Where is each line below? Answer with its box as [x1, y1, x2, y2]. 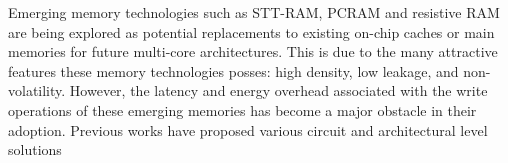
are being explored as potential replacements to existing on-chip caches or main [8, 21, 495, 42]
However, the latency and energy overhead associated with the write [69, 80, 488, 101]
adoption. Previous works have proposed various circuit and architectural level [8, 119, 488, 140]
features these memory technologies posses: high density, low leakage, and [8, 60, 459, 81]
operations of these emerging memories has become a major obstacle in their [8, 99, 477, 120]
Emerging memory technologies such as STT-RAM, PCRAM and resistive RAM [8, 2, 500, 22]
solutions [8, 139, 62, 160]
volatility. [8, 80, 66, 101]
